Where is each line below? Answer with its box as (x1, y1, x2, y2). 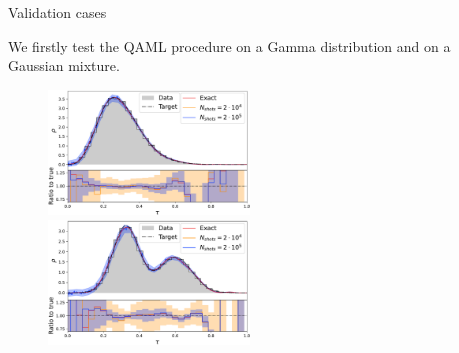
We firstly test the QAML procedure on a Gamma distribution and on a (8, 35, 451, 56)
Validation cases (8, 2, 107, 22)
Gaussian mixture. (8, 55, 120, 76)
